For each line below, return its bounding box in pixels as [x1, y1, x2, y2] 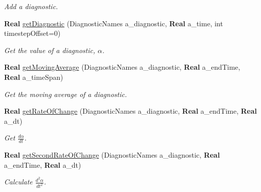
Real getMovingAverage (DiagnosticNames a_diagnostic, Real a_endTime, [4, 62, 240, 72]
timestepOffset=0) [4, 28, 61, 38]
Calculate [4, 176, 33, 187]
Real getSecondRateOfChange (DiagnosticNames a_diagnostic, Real [4, 150, 220, 160]
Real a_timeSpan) [4, 71, 63, 82]
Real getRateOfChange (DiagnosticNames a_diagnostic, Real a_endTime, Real [4, 106, 257, 116]
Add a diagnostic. [4, 1, 58, 11]
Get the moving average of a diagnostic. [4, 88, 127, 99]
